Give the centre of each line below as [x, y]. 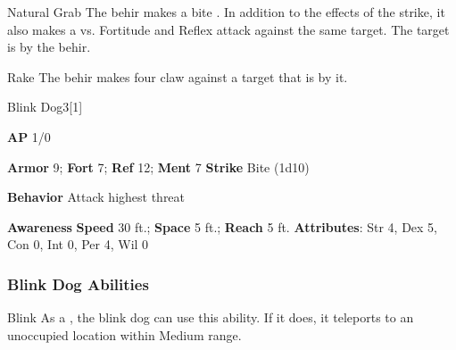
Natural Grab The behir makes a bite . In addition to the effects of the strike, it [226, 12]
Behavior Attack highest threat [96, 197]
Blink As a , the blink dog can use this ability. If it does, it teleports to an [211, 317]
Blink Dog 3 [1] [45, 107]
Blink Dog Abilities [78, 283]
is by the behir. [49, 47]
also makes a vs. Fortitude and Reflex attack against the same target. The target [228, 29]
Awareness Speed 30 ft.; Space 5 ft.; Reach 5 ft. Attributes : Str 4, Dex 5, [223, 226]
